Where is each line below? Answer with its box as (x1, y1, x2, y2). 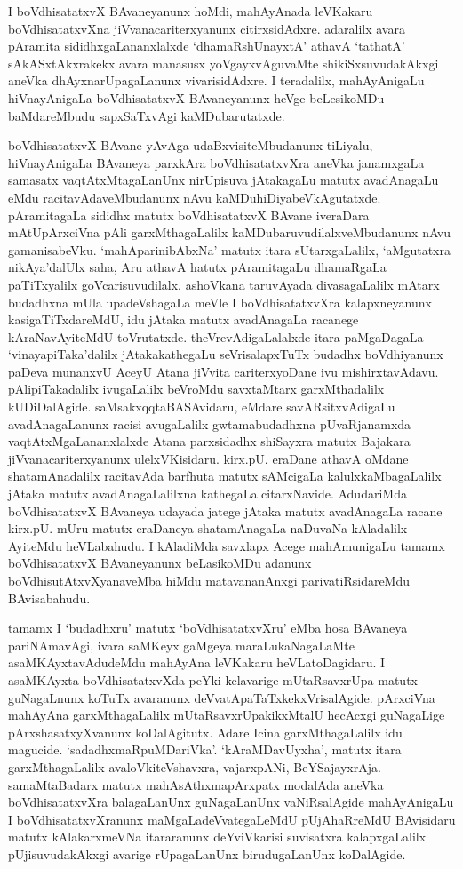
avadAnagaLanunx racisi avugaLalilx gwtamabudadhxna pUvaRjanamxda (8, 414, 411, 433)
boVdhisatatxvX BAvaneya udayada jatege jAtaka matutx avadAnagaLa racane (8, 501, 443, 520)
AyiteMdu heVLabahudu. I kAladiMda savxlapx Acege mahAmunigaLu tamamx (8, 536, 445, 554)
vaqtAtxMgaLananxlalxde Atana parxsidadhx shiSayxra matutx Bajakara (8, 432, 411, 450)
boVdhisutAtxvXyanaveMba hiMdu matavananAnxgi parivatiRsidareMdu (8, 571, 411, 589)
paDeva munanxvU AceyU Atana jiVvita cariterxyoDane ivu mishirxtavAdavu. (8, 362, 439, 380)
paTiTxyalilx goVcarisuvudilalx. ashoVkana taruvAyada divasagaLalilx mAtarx (8, 275, 440, 293)
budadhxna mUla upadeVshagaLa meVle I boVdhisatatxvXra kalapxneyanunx (8, 292, 432, 311)
